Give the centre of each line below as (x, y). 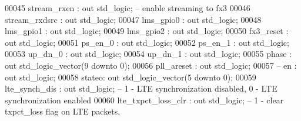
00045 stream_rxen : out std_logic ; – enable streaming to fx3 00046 (128, 8)
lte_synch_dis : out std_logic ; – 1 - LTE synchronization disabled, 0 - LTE (141, 88)
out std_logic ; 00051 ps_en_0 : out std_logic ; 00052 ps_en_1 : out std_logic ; (147, 42)
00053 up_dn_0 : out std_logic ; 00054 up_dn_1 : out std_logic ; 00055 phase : (148, 54)
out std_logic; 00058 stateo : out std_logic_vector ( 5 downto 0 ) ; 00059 (131, 77)
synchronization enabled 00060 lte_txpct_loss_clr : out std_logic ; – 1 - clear (144, 100)
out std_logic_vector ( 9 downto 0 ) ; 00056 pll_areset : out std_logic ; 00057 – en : (151, 65)
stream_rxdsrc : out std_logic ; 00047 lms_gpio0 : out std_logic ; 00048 (133, 19)
